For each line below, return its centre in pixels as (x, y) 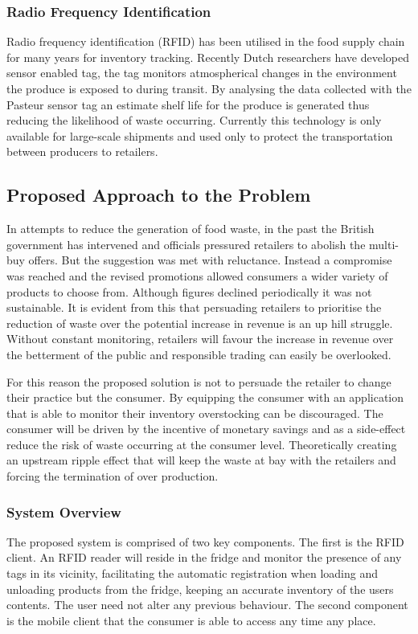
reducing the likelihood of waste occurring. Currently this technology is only (194, 120)
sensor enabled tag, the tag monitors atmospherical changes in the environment (202, 73)
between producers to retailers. (82, 151)
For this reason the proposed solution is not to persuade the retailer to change (199, 381)
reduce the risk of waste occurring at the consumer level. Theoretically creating (202, 444)
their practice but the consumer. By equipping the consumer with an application (205, 397)
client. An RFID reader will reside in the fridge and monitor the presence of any (204, 557)
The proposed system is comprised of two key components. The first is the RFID (205, 541)
